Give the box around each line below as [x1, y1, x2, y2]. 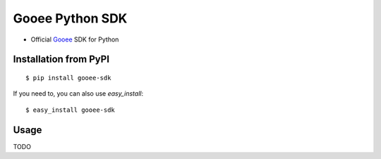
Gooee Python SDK [13, 11, 128, 26]
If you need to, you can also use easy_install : [13, 89, 144, 98]
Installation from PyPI [13, 53, 109, 65]
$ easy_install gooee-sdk [25, 106, 116, 114]
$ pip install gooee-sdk [25, 74, 111, 82]
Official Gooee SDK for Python [30, 35, 119, 44]
